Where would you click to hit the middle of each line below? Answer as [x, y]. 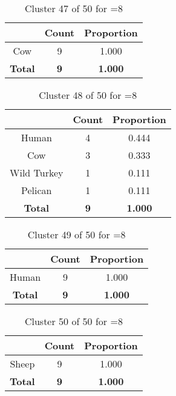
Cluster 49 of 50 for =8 [77, 234]
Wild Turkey [37, 173]
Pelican [37, 190]
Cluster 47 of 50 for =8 [73, 8]
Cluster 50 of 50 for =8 [73, 321]
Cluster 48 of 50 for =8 [88, 95]
